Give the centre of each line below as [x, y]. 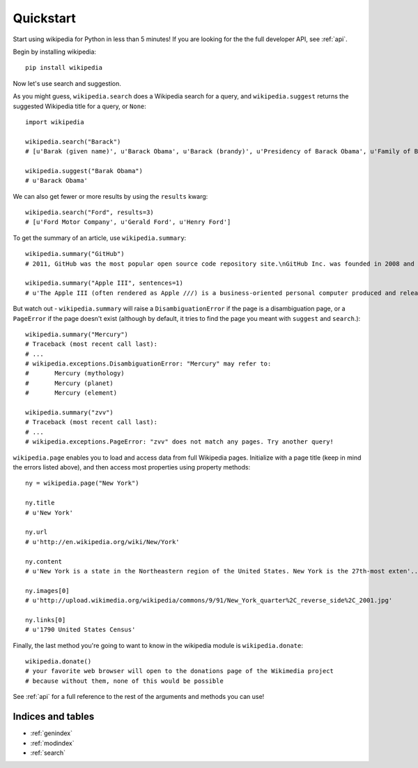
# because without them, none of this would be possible [125, 681]
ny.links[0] [46, 620]
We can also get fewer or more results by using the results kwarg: [110, 196]
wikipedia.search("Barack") [73, 142]
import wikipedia [55, 122]
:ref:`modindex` [52, 743]
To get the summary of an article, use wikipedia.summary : [100, 238]
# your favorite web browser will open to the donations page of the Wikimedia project [180, 671]
